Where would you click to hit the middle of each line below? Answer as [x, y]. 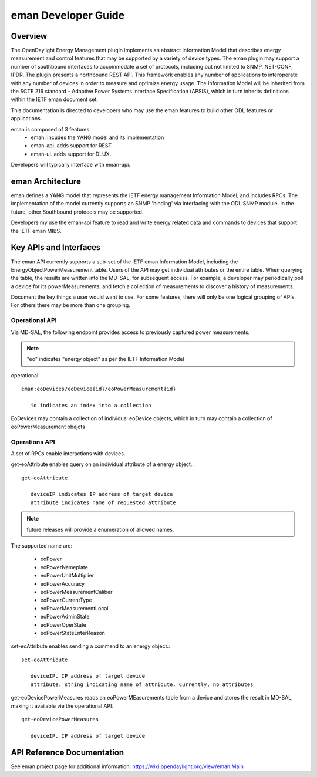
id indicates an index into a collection [91, 405]
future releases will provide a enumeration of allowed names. [100, 529]
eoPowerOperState [63, 624]
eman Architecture [46, 181]
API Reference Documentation [68, 752]
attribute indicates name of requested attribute [103, 502]
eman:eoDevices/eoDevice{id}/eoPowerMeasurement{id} [99, 389]
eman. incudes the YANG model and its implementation [97, 137]
